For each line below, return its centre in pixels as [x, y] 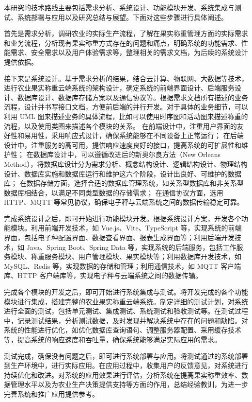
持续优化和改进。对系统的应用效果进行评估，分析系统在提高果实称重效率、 [123, 375]
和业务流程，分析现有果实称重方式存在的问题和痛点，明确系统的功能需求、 [123, 43]
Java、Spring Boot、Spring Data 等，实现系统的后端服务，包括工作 [131, 247]
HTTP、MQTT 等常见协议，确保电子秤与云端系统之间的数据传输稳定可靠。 [124, 202]
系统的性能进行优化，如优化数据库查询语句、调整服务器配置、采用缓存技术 [123, 330]
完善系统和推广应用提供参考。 [51, 393]
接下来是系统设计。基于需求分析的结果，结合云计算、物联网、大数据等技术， [126, 78]
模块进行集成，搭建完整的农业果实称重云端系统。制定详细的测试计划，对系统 [126, 301]
